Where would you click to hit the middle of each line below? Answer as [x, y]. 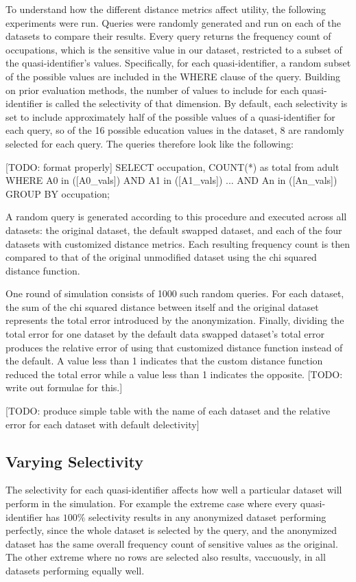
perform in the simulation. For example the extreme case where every [152, 503]
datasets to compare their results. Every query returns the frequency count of [168, 36]
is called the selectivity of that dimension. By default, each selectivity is [197, 103]
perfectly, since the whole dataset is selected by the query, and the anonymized [171, 530]
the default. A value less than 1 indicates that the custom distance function [164, 361]
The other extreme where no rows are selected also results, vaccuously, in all [166, 557]
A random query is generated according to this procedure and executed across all [176, 217]
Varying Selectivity [74, 461]
